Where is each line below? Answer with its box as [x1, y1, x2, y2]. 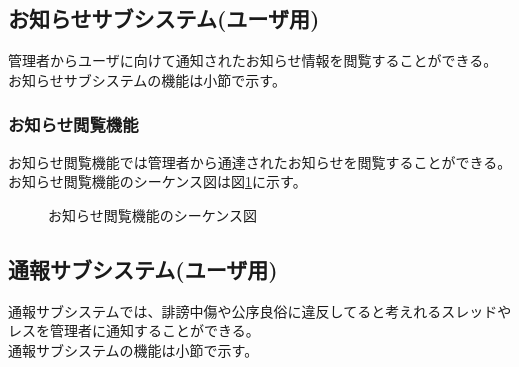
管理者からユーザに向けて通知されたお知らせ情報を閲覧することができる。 [8, 50, 498, 71]
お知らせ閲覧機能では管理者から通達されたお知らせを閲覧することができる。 [8, 151, 512, 172]
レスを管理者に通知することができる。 [8, 320, 260, 341]
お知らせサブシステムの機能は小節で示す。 [8, 69, 286, 90]
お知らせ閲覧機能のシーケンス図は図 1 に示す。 [8, 171, 307, 192]
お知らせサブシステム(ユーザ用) [8, 3, 320, 34]
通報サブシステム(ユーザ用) [8, 253, 278, 284]
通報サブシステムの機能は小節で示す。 [8, 339, 259, 360]
